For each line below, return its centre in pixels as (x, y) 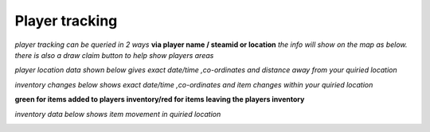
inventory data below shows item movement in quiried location (118, 114)
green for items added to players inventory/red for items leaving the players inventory (160, 99)
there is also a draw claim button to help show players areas (114, 55)
